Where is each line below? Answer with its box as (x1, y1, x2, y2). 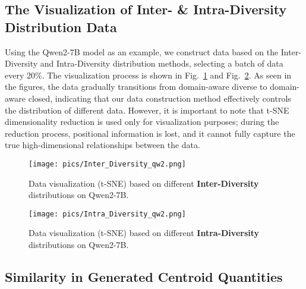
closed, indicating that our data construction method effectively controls (28, 92, 291, 104)
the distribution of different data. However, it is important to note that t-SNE (5, 103, 289, 116)
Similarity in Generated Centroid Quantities (5, 268, 283, 286)
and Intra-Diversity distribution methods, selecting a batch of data (40, 57, 283, 70)
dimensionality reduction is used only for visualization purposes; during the (5, 115, 279, 128)
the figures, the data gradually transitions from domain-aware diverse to (5, 80, 267, 93)
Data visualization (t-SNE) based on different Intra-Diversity (29, 227, 260, 239)
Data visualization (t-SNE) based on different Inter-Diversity (29, 177, 259, 189)
